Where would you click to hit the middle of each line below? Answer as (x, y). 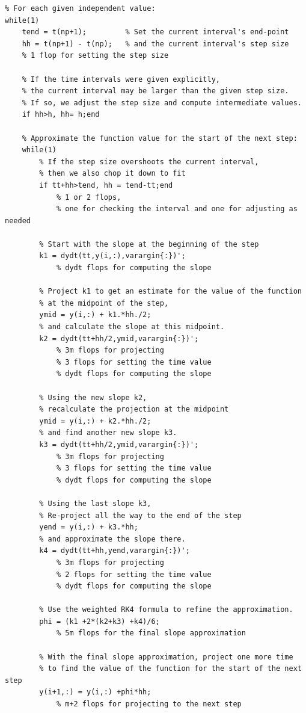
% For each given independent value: (80, 8)
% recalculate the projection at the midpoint (134, 409)
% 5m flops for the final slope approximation (151, 633)
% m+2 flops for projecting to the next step (149, 704)
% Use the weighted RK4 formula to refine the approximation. (166, 610)
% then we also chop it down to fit (112, 174)
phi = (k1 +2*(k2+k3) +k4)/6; (99, 621)
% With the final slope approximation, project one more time (166, 657)
